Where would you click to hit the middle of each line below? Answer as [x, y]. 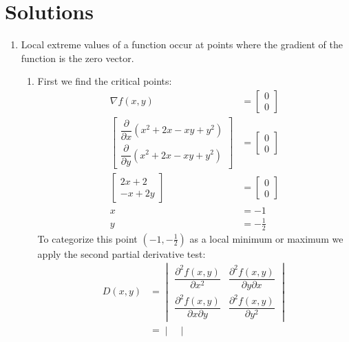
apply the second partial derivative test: [121, 253]
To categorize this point [87, 238]
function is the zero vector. [77, 58]
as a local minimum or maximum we [266, 238]
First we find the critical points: [105, 81]
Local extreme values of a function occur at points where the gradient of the [182, 44]
